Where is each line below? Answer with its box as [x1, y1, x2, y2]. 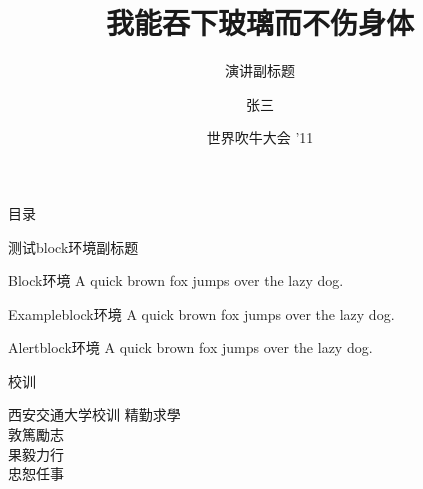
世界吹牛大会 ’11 [206, 127, 314, 148]
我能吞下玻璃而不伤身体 [105, 2, 414, 43]
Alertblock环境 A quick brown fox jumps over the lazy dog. [8, 337, 373, 358]
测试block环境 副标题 [8, 236, 139, 257]
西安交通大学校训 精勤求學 [8, 404, 181, 425]
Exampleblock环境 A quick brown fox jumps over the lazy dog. [8, 303, 395, 324]
